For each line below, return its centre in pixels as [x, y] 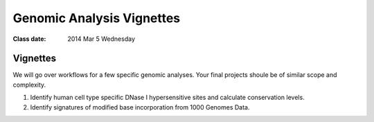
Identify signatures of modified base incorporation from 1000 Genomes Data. [140, 107]
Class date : [29, 39]
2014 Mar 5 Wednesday [101, 39]
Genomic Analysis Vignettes [97, 18]
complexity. [29, 85]
